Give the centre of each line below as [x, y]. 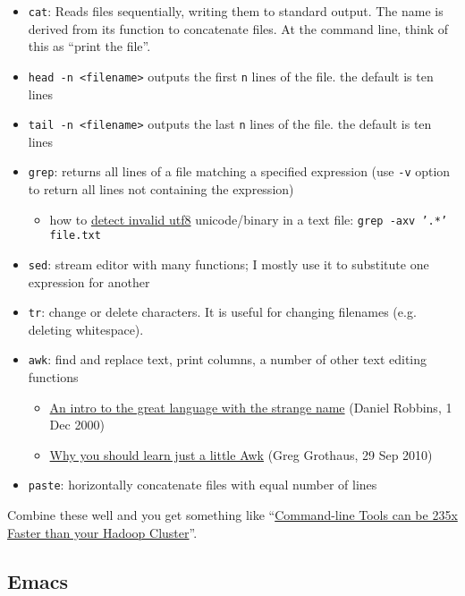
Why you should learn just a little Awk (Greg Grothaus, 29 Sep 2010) [241, 454]
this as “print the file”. [89, 46]
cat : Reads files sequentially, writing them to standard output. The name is [236, 11]
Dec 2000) [77, 425]
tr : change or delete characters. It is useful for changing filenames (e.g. [222, 312]
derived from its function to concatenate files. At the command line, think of [238, 28]
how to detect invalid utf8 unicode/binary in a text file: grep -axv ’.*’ [249, 219]
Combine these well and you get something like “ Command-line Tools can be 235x [232, 515]
